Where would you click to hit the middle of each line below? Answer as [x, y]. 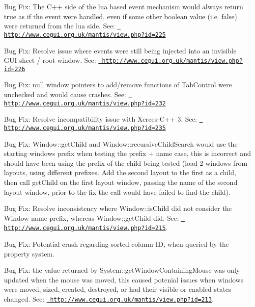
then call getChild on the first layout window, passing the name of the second [121, 182]
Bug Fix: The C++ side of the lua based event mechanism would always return [124, 6]
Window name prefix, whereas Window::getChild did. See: [92, 217]
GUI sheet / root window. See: [50, 60]
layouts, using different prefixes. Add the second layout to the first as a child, [120, 172]
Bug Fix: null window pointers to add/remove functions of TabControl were [118, 85]
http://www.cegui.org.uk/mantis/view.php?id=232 [85, 103]
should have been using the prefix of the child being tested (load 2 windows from [126, 163]
